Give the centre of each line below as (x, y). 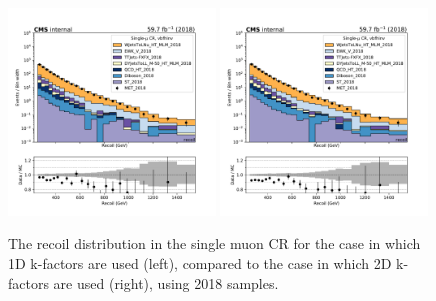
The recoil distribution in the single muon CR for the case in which (214, 243)
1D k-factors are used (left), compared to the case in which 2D (200, 262)
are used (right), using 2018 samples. (166, 282)
